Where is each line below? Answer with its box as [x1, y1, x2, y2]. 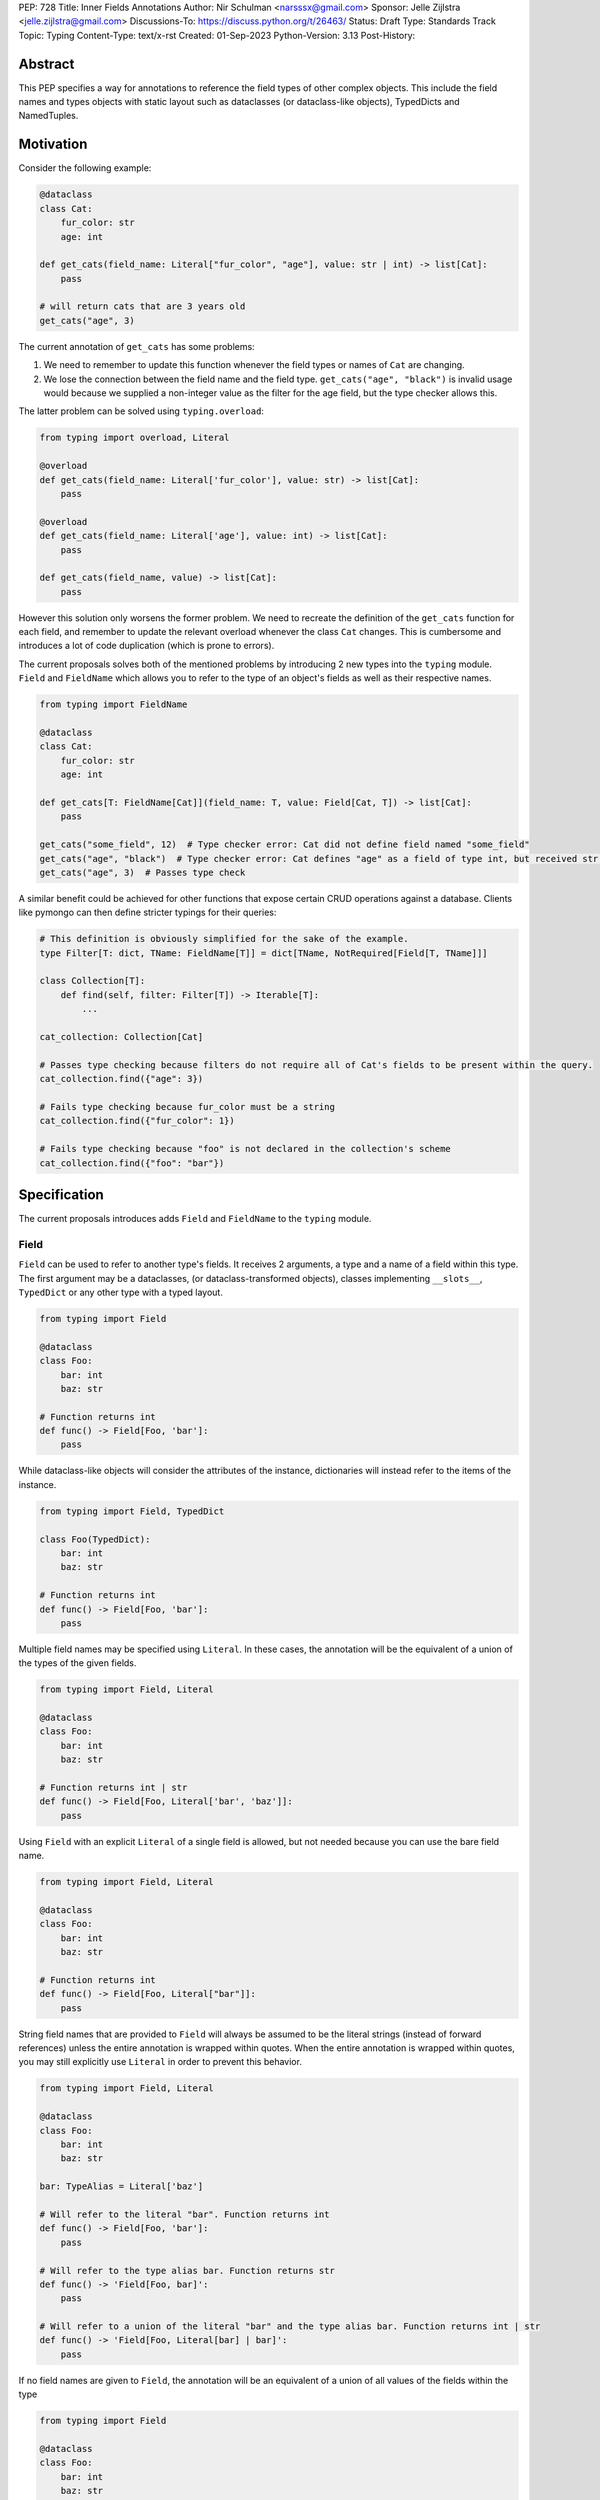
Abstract [18, 55, 75, 72]
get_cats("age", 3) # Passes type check [39, 866, 246, 878]
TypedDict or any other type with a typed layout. [18, 1286, 224, 1298]
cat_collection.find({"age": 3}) [39, 1073, 204, 1085]
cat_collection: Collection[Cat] [39, 1031, 204, 1043]
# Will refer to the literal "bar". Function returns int [39, 2208, 330, 2220]
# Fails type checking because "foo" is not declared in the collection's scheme [39, 1143, 452, 1155]
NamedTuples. [18, 110, 79, 122]
